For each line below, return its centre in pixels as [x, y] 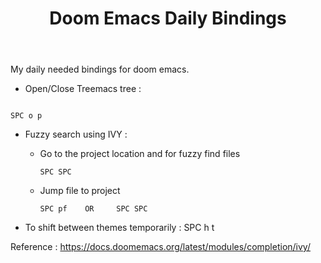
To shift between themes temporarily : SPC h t [119, 228]
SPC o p [26, 116]
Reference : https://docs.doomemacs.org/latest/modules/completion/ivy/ [160, 247]
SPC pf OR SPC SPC [93, 209]
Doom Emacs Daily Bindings [168, 18]
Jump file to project [80, 191]
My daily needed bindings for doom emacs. [100, 69]
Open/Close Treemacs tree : [83, 89]
